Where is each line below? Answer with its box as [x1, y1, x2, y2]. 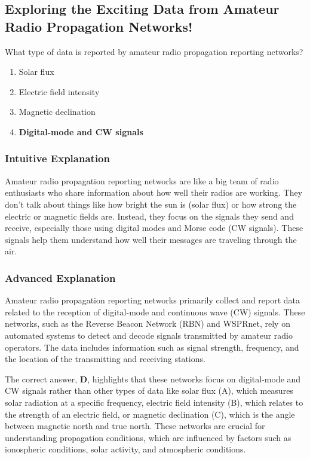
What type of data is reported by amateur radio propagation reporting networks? [5, 45, 303, 57]
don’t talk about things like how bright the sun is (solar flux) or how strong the [5, 197, 297, 210]
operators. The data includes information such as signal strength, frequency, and [5, 341, 299, 353]
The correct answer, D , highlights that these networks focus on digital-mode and [5, 372, 301, 385]
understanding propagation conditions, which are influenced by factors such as [5, 431, 291, 443]
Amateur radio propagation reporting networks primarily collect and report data [5, 294, 300, 306]
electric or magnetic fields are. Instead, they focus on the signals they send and [5, 209, 294, 222]
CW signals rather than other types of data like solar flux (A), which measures [5, 384, 293, 397]
